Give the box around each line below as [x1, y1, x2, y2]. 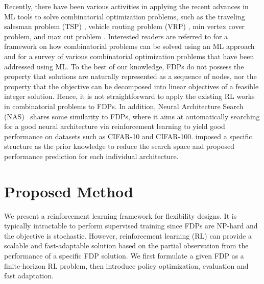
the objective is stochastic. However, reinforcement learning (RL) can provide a [4, 230, 252, 241]
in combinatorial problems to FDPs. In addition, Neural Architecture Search [4, 100, 244, 111]
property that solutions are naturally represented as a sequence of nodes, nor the [4, 71, 257, 82]
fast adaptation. [4, 270, 54, 281]
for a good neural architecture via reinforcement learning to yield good [4, 121, 225, 132]
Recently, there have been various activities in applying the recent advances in [4, 1, 249, 11]
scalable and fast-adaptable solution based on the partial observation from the [4, 240, 249, 251]
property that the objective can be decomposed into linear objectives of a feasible [4, 81, 259, 91]
